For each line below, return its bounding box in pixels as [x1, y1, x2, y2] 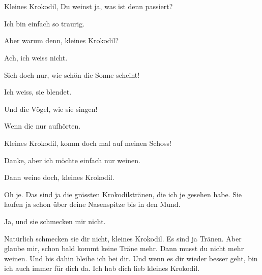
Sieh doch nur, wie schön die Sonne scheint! [4, 69, 140, 80]
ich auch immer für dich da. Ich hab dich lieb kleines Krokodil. [4, 263, 200, 273]
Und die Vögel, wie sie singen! [4, 103, 98, 114]
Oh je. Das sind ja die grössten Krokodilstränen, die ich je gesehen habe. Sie [4, 189, 242, 199]
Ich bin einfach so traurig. [4, 18, 85, 28]
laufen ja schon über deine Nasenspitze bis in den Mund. [4, 199, 181, 209]
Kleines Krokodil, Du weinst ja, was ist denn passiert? [4, 1, 173, 12]
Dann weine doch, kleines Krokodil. [4, 172, 114, 182]
